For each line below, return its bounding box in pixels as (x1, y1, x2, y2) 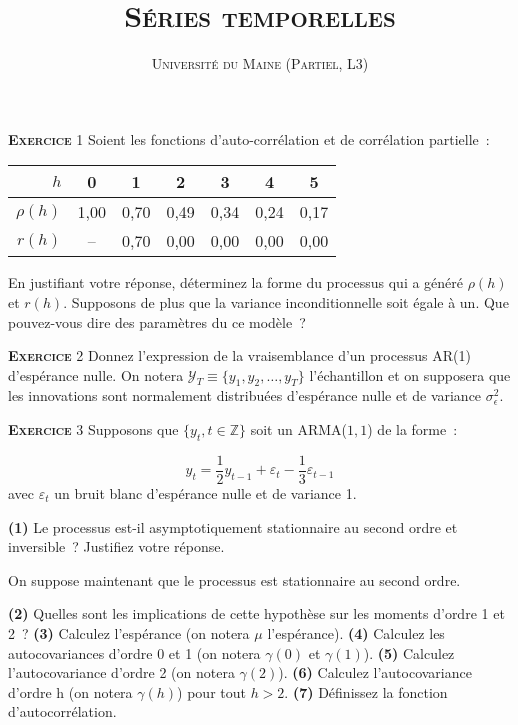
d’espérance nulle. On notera (8, 364, 184, 385)
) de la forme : (367, 419, 458, 440)
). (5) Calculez (363, 642, 455, 663)
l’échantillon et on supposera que (309, 364, 511, 385)
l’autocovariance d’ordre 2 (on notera (8, 662, 235, 683)
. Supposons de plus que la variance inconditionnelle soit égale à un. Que (63, 291, 509, 312)
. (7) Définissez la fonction (284, 681, 448, 702)
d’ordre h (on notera (8, 681, 133, 702)
